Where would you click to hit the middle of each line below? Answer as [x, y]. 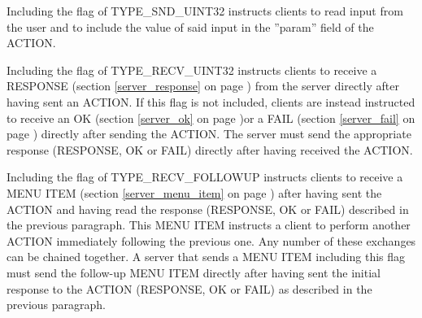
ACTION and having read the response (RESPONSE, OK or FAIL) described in [208, 209]
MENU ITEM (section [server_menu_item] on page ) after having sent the [194, 192]
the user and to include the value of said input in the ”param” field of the [190, 26]
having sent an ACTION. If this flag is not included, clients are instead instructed [211, 101]
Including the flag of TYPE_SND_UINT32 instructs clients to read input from [205, 11]
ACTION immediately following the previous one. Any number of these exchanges [211, 240]
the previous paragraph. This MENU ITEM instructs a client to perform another [209, 225]
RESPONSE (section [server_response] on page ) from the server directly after [203, 86]
